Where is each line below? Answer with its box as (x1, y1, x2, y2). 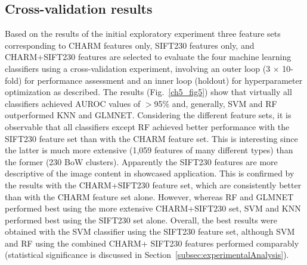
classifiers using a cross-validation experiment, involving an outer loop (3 (5, 62, 271, 74)
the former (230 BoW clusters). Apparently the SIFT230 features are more (5, 155, 278, 168)
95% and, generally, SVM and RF (154, 97, 277, 109)
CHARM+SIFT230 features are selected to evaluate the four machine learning (5, 51, 292, 63)
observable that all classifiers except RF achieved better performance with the (5, 120, 290, 132)
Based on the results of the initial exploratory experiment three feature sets (5, 27, 281, 40)
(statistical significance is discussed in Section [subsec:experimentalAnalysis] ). (5, 248, 289, 261)
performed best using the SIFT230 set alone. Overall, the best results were (5, 213, 277, 226)
